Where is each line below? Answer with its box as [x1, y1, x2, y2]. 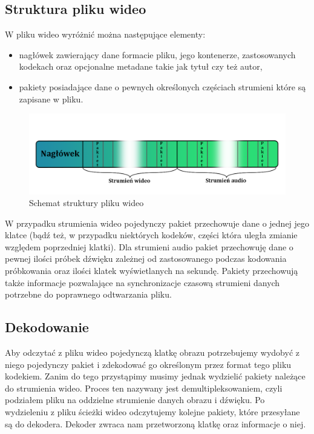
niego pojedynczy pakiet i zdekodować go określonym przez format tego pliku [5, 358, 292, 370]
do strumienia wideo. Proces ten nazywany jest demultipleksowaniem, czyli [5, 381, 283, 394]
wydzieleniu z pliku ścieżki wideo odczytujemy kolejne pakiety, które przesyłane [5, 406, 300, 418]
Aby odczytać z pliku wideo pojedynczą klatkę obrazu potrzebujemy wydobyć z [5, 346, 299, 359]
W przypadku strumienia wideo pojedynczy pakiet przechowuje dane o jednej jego [5, 216, 310, 229]
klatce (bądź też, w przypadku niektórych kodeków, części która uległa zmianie [5, 229, 298, 241]
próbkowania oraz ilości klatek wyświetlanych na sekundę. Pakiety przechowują [5, 264, 298, 277]
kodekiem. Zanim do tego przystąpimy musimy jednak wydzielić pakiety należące [5, 370, 306, 382]
